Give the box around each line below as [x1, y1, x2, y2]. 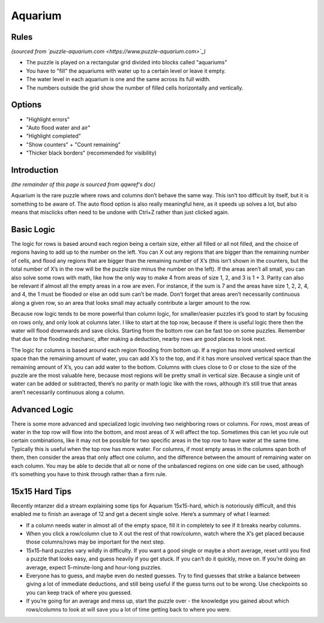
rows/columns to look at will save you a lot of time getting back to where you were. [26, 606, 231, 613]
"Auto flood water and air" [26, 124, 91, 131]
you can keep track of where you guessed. [26, 589, 132, 596]
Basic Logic [11, 224, 55, 235]
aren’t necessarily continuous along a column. [11, 388, 125, 396]
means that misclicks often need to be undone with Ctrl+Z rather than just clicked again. [11, 209, 229, 216]
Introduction [11, 165, 59, 175]
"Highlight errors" [26, 115, 70, 123]
